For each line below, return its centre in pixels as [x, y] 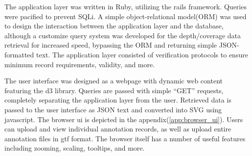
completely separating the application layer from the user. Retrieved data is [118, 100]
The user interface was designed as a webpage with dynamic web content [114, 81]
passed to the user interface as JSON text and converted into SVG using [113, 109]
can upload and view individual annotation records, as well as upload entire [118, 129]
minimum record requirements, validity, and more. [80, 64]
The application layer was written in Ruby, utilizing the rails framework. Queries [126, 6]
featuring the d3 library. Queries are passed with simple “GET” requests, [114, 90]
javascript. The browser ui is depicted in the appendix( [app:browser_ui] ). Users [124, 119]
